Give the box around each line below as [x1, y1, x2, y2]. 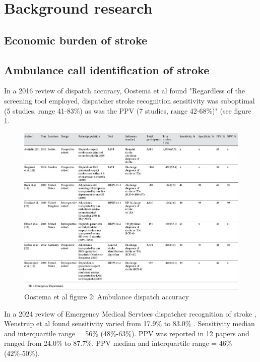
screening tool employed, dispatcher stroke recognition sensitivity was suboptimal [4, 95, 255, 106]
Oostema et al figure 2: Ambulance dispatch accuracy [24, 291, 189, 301]
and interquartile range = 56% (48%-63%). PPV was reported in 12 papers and [4, 328, 249, 338]
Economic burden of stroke [4, 32, 148, 47]
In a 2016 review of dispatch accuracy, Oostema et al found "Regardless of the [4, 85, 245, 96]
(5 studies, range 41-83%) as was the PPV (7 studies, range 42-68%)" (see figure [4, 105, 251, 116]
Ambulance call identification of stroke [4, 62, 210, 77]
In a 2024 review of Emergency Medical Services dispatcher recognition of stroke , [4, 308, 256, 319]
